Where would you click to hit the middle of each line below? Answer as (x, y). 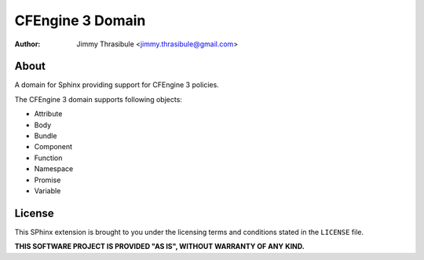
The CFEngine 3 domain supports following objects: (98, 99)
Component (53, 147)
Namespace (54, 169)
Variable (48, 190)
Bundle (46, 136)
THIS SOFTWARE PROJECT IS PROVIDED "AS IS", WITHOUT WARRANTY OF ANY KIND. (160, 247)
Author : (27, 44)
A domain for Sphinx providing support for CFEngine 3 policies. (117, 85)
